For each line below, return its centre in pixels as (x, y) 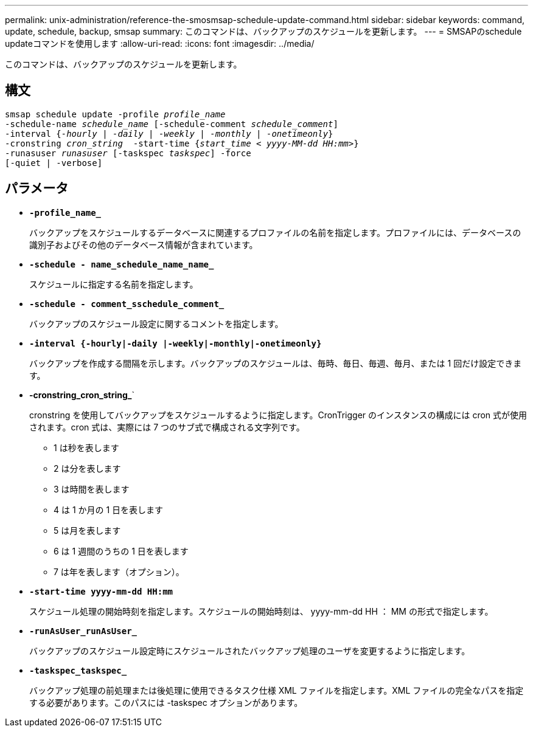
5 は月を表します (87, 530)
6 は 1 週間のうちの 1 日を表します (121, 551)
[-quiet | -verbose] (54, 163)
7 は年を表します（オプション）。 (119, 571)
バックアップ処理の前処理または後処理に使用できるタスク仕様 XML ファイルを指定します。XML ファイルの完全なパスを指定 (277, 690)
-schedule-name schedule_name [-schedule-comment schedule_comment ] (172, 124)
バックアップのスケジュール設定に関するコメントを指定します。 (156, 323)
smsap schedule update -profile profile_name (115, 114)
